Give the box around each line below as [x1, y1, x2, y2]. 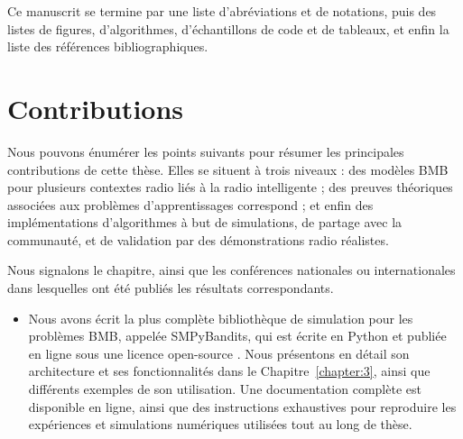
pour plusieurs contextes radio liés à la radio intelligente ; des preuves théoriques [7, 178, 453, 197]
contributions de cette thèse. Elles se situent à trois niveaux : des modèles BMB [7, 160, 449, 178]
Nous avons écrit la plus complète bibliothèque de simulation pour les [28, 308, 413, 327]
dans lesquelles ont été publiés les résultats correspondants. [7, 279, 334, 297]
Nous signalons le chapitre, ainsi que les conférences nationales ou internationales [7, 261, 456, 279]
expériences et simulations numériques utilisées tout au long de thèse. [28, 415, 412, 434]
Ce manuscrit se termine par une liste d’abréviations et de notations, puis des [7, 2, 437, 20]
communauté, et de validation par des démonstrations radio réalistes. [7, 230, 389, 249]
